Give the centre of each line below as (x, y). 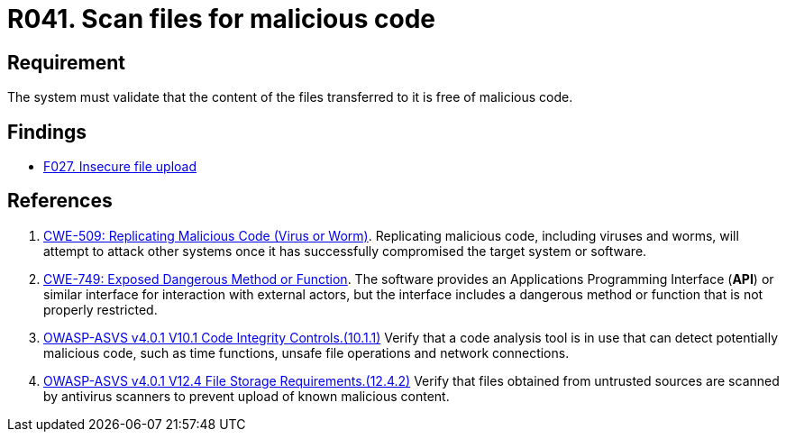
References (60, 201)
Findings (47, 132)
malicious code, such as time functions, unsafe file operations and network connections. (306, 352)
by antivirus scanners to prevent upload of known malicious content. (247, 396)
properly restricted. (101, 309)
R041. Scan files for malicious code (221, 19)
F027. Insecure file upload (120, 167)
